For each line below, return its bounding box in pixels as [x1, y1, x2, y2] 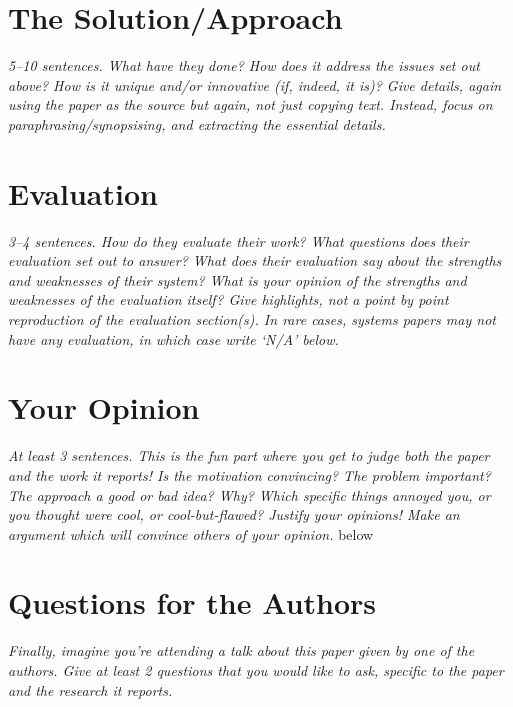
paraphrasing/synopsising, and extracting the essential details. [8, 113, 386, 134]
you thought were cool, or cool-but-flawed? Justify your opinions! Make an [8, 504, 460, 525]
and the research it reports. [8, 679, 173, 700]
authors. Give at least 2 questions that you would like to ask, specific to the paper [8, 660, 504, 680]
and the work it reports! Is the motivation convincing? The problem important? [8, 464, 491, 485]
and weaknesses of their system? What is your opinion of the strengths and [8, 269, 467, 290]
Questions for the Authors [8, 582, 377, 623]
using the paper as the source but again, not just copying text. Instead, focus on [8, 94, 493, 115]
